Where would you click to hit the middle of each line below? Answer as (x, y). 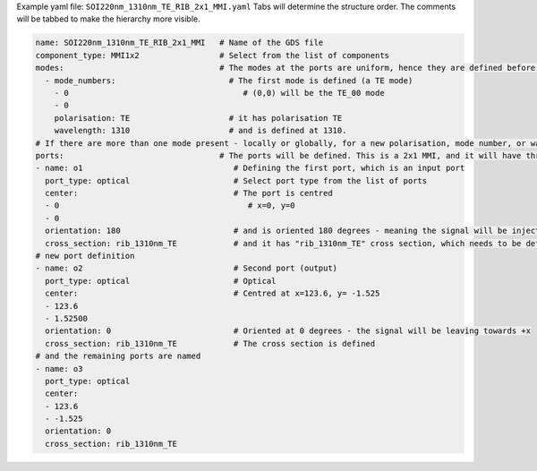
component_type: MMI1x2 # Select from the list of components (212, 55)
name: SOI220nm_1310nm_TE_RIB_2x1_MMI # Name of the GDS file (179, 43)
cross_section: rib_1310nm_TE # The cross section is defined (210, 343)
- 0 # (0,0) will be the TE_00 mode (219, 93)
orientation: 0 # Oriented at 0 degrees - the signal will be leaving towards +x (288, 331)
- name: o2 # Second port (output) (187, 268)
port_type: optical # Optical (161, 281)
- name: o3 (59, 368)
